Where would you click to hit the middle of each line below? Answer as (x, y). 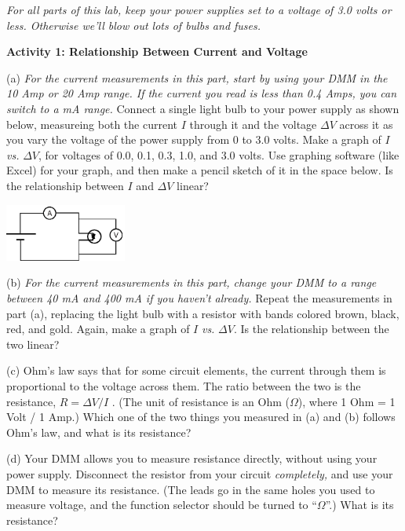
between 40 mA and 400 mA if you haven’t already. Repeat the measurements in (199, 298)
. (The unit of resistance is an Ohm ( (201, 401)
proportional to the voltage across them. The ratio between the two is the (184, 386)
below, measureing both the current (92, 124)
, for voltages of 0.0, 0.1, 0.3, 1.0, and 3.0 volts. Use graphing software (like (219, 154)
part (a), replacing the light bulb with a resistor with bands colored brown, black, (203, 313)
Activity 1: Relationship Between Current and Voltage (157, 51)
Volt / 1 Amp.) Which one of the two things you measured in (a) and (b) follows (201, 417)
